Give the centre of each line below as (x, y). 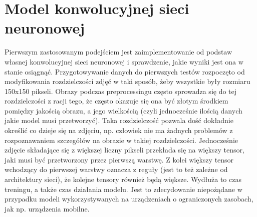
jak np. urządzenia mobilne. (47, 208)
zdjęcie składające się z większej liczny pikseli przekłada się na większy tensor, (124, 150)
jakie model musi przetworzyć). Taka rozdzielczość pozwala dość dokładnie (119, 120)
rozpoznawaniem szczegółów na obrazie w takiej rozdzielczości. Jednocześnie (121, 140)
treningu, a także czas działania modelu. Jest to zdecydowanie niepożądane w (123, 189)
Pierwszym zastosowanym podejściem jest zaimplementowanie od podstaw (118, 52)
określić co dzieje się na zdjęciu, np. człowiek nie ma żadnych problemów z (119, 130)
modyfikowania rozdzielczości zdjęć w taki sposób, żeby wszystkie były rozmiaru (127, 81)
